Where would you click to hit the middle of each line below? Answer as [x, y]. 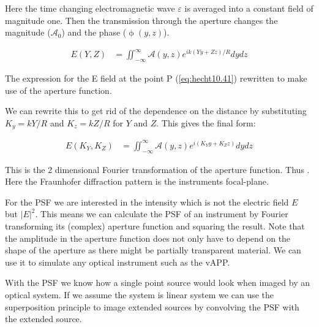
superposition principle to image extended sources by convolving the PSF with [152, 306]
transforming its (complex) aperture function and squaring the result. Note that [155, 226]
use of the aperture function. [58, 90]
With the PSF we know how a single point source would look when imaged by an [157, 283]
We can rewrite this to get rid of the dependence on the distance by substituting [156, 111]
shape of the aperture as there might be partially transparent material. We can [153, 250]
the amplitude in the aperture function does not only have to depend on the [148, 238]
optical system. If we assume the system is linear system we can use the [139, 295]
